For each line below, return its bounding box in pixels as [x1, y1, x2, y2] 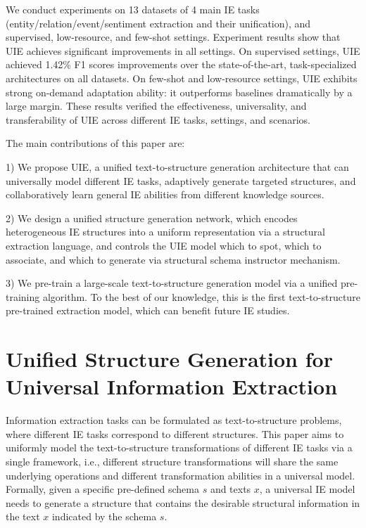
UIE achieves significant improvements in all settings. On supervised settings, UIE [6, 43, 360, 58]
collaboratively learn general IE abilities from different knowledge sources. [6, 187, 324, 202]
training [6, 289, 40, 304]
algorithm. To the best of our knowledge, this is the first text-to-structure [42, 289, 360, 304]
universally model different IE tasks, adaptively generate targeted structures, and [6, 173, 356, 188]
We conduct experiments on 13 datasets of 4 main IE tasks [6, 2, 260, 16]
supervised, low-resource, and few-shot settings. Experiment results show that [6, 30, 341, 44]
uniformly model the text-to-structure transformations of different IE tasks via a [6, 440, 353, 455]
